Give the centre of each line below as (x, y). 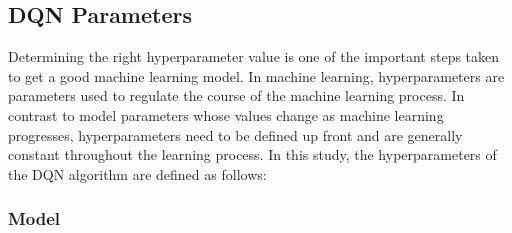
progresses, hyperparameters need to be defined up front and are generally (235, 134)
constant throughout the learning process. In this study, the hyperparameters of (252, 154)
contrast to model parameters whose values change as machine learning (226, 114)
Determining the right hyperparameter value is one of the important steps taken (254, 56)
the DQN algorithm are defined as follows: (137, 173)
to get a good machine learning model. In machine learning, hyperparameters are (256, 75)
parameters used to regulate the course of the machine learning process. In (236, 95)
